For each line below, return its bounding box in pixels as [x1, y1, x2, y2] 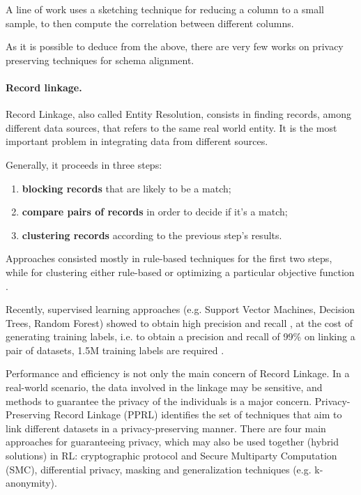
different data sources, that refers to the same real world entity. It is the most [6, 120, 337, 135]
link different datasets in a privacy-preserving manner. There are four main [6, 420, 326, 435]
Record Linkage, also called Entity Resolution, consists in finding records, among [6, 107, 352, 121]
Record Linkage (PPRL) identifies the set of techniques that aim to [54, 407, 342, 422]
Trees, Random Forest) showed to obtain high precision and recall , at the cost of [6, 315, 353, 330]
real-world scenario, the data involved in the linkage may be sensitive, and [6, 380, 323, 395]
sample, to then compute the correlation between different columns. [6, 15, 294, 30]
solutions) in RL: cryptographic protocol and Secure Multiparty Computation [6, 448, 337, 463]
